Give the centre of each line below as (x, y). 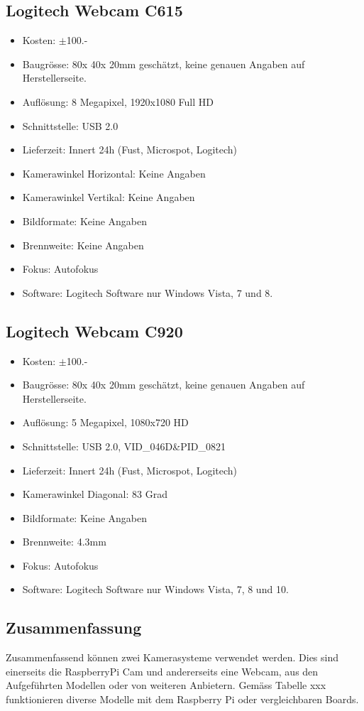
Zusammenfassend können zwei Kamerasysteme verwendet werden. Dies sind (172, 657)
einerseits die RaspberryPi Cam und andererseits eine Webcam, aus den (162, 671)
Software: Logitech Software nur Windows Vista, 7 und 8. (148, 292)
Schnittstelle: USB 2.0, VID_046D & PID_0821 (124, 446)
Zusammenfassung (74, 628)
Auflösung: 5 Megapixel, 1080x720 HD (105, 422)
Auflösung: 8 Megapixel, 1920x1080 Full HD (118, 101)
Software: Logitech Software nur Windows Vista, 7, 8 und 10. (155, 589)
